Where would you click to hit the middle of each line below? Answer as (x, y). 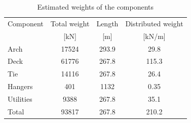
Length (107, 23)
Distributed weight (154, 23)
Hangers (20, 86)
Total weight (70, 23)
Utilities (20, 98)
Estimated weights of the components (95, 7)
